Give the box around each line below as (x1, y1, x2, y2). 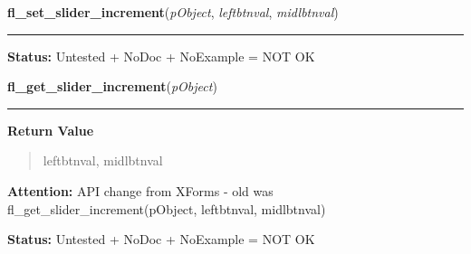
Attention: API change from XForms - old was (7, 181, 274, 200)
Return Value (7, 120, 94, 139)
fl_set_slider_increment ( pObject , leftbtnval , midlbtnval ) (7, 3, 339, 21)
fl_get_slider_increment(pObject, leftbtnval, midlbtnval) (7, 199, 326, 218)
